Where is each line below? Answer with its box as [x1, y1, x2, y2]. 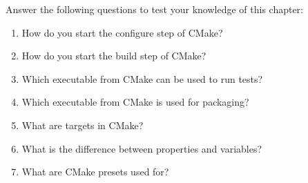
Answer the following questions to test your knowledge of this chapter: [6, 2, 303, 16]
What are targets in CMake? [21, 117, 144, 132]
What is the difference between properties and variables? [21, 141, 262, 155]
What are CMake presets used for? [21, 164, 169, 179]
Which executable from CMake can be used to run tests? [21, 71, 263, 86]
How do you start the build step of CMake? [21, 48, 206, 63]
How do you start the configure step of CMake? [21, 25, 223, 39]
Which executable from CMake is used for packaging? [21, 95, 249, 109]
